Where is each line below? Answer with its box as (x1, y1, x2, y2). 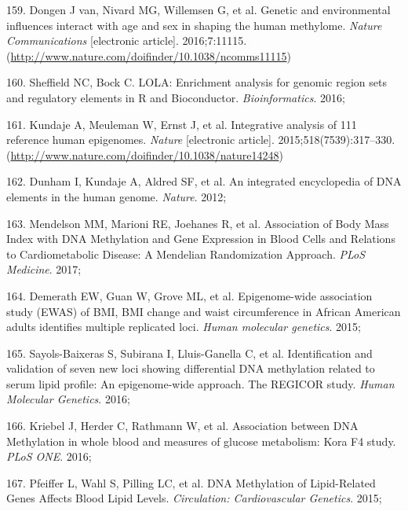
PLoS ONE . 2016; (6, 448, 92, 465)
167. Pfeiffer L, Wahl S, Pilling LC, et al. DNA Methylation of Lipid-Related (6, 474, 376, 491)
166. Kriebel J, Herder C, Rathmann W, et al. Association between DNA (6, 417, 359, 434)
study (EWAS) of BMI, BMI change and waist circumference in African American (6, 303, 401, 319)
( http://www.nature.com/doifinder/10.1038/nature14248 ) (6, 146, 283, 163)
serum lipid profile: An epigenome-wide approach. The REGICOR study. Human (6, 375, 395, 392)
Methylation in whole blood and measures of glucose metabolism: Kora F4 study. (6, 432, 396, 449)
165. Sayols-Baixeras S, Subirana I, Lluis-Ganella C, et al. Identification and (6, 344, 373, 361)
